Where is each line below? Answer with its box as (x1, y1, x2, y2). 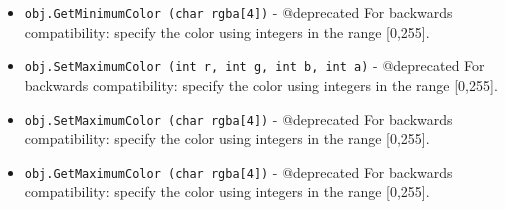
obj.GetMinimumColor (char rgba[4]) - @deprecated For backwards (24, 2, 453, 22)
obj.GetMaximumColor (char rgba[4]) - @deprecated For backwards (24, 161, 453, 182)
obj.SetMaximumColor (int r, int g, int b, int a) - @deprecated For (24, 55, 485, 76)
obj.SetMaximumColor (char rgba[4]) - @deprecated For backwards (24, 108, 453, 129)
